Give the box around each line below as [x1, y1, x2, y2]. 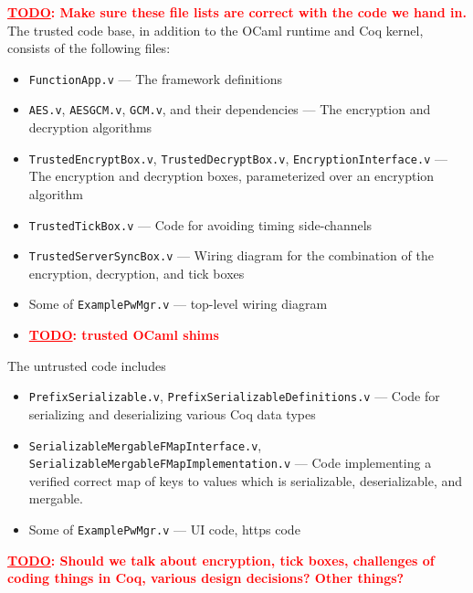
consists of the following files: [7, 38, 171, 58]
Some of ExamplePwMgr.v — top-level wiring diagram [28, 294, 328, 313]
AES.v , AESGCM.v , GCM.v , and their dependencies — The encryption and [28, 100, 431, 119]
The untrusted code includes [7, 355, 166, 375]
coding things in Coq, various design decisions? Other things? [7, 568, 405, 588]
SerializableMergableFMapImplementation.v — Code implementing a [28, 453, 432, 472]
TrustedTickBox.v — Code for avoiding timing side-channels [28, 215, 373, 234]
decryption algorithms [28, 118, 152, 137]
